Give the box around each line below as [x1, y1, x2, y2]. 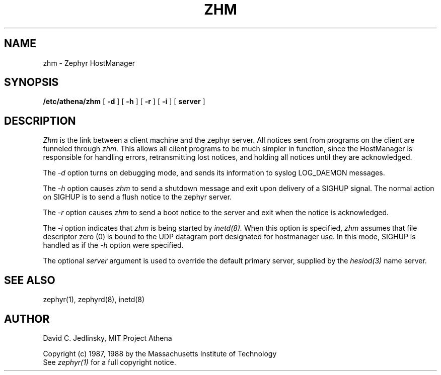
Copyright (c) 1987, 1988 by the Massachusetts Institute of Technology [43, 349, 277, 358]
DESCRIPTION [4, 114, 76, 127]
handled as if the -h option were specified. [43, 241, 184, 250]
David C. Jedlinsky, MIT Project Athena [43, 333, 172, 342]
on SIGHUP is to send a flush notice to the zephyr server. [43, 193, 232, 202]
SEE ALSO [4, 273, 55, 287]
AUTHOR [4, 312, 50, 325]
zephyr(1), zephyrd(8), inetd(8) [43, 295, 145, 304]
